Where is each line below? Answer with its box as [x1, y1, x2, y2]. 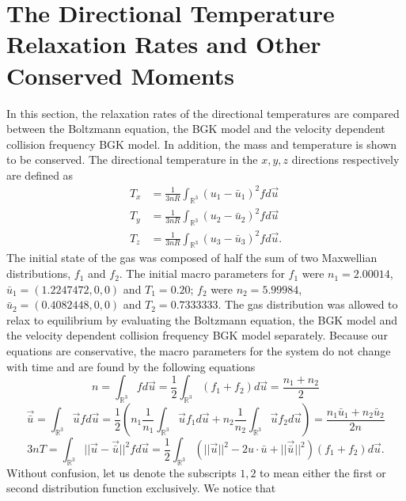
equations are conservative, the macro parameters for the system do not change [6, 343, 391, 359]
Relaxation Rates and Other [6, 28, 321, 60]
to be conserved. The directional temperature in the [6, 151, 258, 168]
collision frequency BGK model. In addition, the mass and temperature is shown [6, 135, 397, 152]
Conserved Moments [6, 59, 234, 91]
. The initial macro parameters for [119, 265, 285, 282]
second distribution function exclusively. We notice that [6, 480, 276, 496]
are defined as [6, 166, 74, 183]
